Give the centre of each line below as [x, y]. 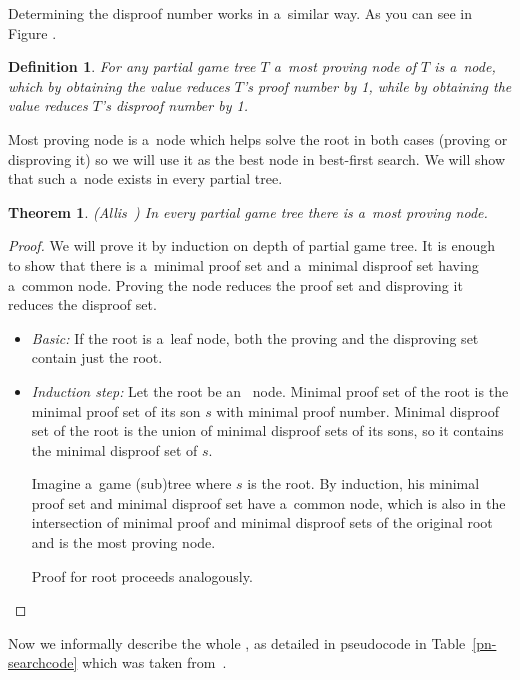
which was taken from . [154, 662]
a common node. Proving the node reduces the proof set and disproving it [235, 284]
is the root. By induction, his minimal [363, 483]
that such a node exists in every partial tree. [145, 178]
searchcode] [43, 662]
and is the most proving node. [123, 542]
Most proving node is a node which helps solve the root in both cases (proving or [258, 138]
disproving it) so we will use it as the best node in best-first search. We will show [256, 158]
